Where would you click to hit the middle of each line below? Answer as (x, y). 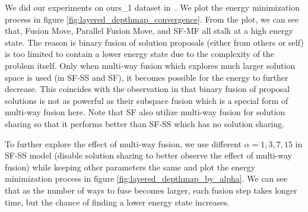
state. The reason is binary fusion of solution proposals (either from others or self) (154, 42)
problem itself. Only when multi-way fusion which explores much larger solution (150, 65)
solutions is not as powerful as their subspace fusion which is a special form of (147, 100)
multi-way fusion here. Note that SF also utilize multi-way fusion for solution (145, 112)
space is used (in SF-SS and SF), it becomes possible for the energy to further (147, 77)
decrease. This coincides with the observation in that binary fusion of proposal (147, 89)
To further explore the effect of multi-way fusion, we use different (123, 143)
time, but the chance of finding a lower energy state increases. (117, 202)
